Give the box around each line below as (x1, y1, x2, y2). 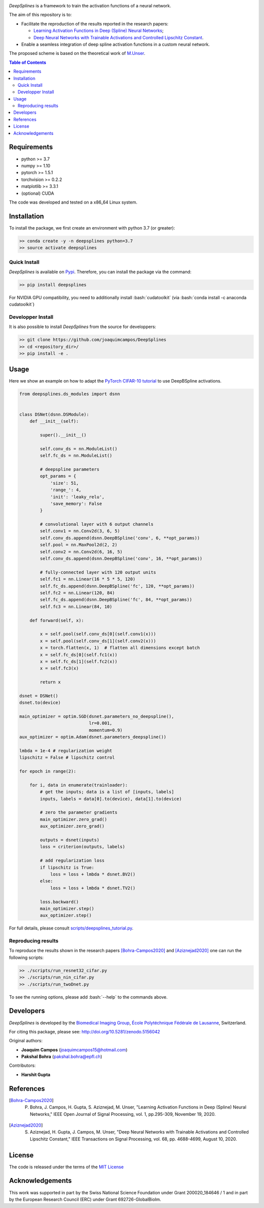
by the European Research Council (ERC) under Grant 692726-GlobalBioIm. (9, 1196, 161, 1202)
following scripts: (9, 954, 44, 960)
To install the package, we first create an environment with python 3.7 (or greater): (9, 225, 176, 231)
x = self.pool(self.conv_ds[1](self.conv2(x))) (40, 638, 156, 643)
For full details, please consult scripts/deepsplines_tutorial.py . (9, 925, 134, 931)
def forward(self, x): (29, 617, 84, 623)
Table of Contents (9, 59, 46, 65)
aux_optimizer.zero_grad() (40, 823, 105, 829)
